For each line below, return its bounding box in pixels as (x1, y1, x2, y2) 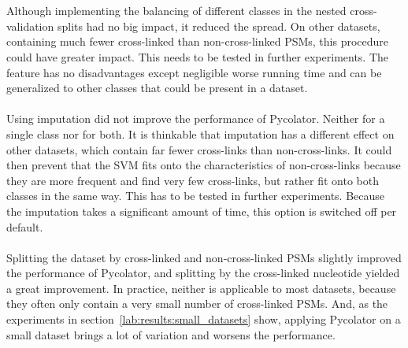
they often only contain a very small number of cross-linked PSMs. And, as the (6, 295, 388, 312)
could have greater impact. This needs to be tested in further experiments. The (6, 48, 389, 65)
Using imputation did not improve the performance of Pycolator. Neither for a (6, 110, 385, 127)
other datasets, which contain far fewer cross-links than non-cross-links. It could (6, 141, 392, 157)
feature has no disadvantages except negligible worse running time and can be (6, 64, 382, 80)
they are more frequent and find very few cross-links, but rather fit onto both (6, 172, 380, 188)
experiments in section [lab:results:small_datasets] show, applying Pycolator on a (6, 311, 401, 328)
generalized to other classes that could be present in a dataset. (6, 80, 308, 96)
